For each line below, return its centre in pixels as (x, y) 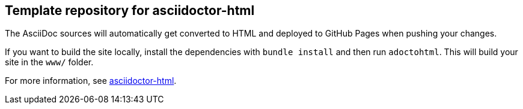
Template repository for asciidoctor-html (130, 10)
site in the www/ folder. (49, 62)
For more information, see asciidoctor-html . (91, 81)
